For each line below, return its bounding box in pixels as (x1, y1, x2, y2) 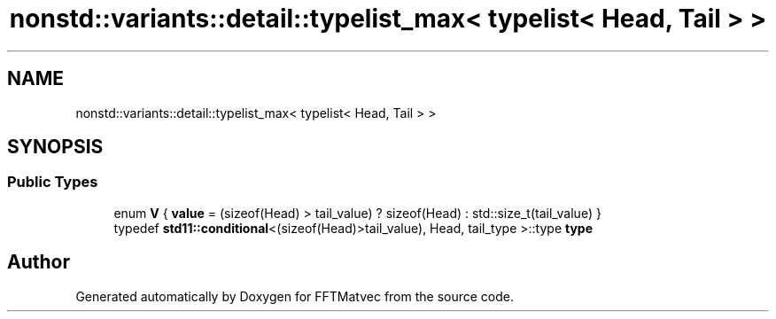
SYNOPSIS (7, 136, 104, 159)
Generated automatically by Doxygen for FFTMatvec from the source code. (75, 288, 515, 304)
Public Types (7, 173, 98, 191)
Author (7, 251, 70, 274)
